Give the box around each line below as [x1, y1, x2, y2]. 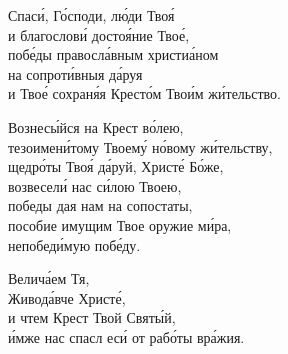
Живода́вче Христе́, [8, 287, 126, 308]
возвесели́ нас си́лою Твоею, [8, 175, 182, 196]
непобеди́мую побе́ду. [8, 234, 141, 255]
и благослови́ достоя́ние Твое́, [8, 24, 190, 45]
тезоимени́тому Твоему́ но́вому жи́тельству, [8, 136, 273, 157]
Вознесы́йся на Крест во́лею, [8, 116, 184, 137]
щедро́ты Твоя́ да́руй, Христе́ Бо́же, [8, 156, 224, 177]
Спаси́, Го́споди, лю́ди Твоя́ [8, 5, 175, 25]
